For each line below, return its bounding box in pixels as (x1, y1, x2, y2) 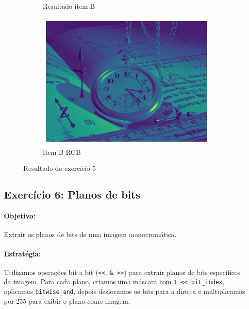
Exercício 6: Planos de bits (4, 187, 141, 202)
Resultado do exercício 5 (23, 163, 96, 173)
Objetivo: (4, 211, 36, 221)
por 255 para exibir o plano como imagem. (4, 295, 130, 306)
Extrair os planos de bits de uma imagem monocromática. (4, 229, 177, 239)
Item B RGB (43, 146, 81, 157)
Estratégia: (4, 248, 41, 258)
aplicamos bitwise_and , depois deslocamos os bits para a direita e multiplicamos (4, 286, 245, 296)
